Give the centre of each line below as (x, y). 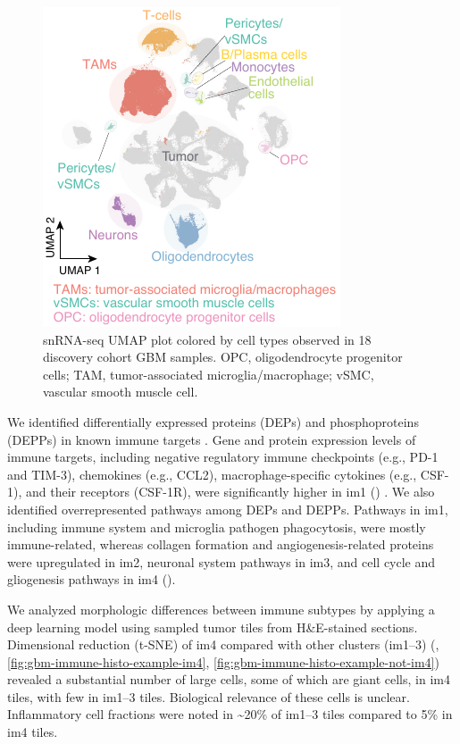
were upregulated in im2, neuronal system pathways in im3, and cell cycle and (222, 561)
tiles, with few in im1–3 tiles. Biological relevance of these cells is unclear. (209, 696)
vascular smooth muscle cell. (121, 392)
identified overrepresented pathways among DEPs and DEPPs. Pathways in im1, (228, 509)
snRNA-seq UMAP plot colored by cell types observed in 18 (207, 339)
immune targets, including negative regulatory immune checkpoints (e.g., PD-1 (223, 457)
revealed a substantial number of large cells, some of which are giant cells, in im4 (229, 679)
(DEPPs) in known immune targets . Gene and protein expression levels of (212, 439)
